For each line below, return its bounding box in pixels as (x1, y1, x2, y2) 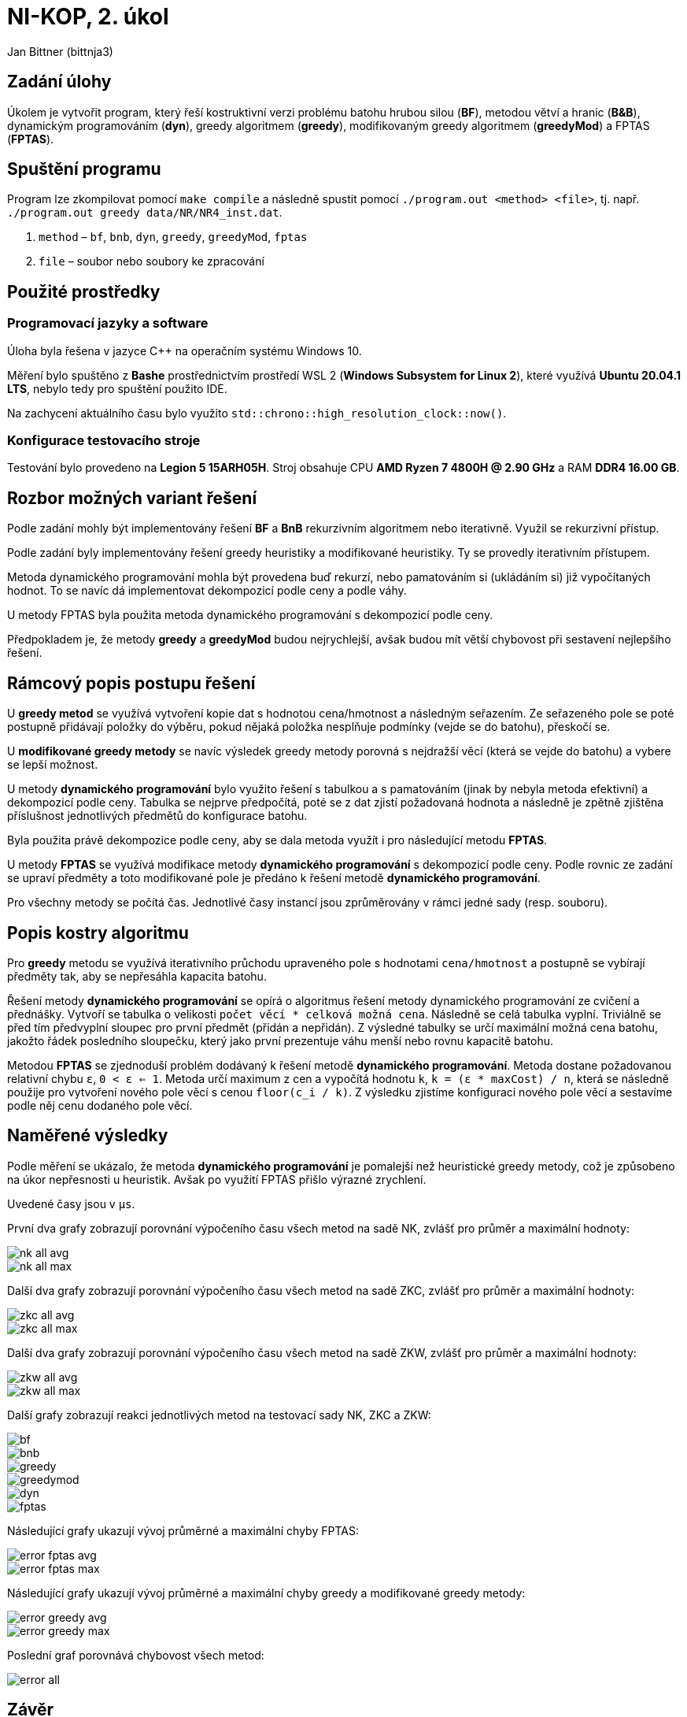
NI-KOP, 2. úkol (7, 3, 169, 30)
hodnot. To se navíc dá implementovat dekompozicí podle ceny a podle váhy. (7, 584, 407, 598)
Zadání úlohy (7, 72, 112, 92)
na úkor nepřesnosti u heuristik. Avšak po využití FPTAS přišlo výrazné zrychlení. (7, 1172, 427, 1186)
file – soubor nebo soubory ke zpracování (39, 254, 264, 269)
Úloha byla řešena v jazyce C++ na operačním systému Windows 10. (7, 343, 362, 358)
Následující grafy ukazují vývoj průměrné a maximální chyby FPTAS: (7, 1523, 359, 1537)
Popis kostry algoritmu (7, 922, 189, 943)
